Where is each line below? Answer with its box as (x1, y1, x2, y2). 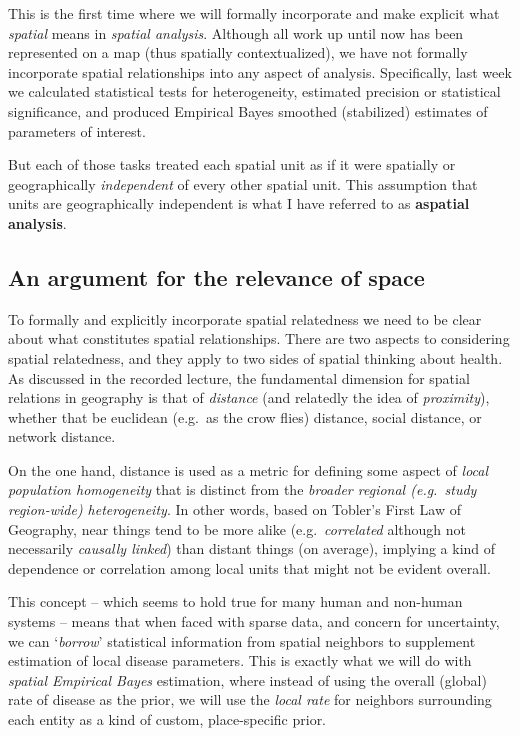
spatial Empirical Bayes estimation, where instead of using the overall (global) (8, 669, 487, 690)
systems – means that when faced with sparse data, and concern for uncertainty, (8, 611, 500, 632)
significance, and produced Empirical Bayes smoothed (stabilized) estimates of (8, 100, 488, 121)
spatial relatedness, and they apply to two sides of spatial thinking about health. (8, 347, 503, 368)
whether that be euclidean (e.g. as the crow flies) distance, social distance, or (8, 406, 482, 427)
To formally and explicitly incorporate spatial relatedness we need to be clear (8, 308, 482, 329)
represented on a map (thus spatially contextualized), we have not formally (8, 42, 468, 63)
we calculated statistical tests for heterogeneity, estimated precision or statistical (8, 81, 501, 102)
